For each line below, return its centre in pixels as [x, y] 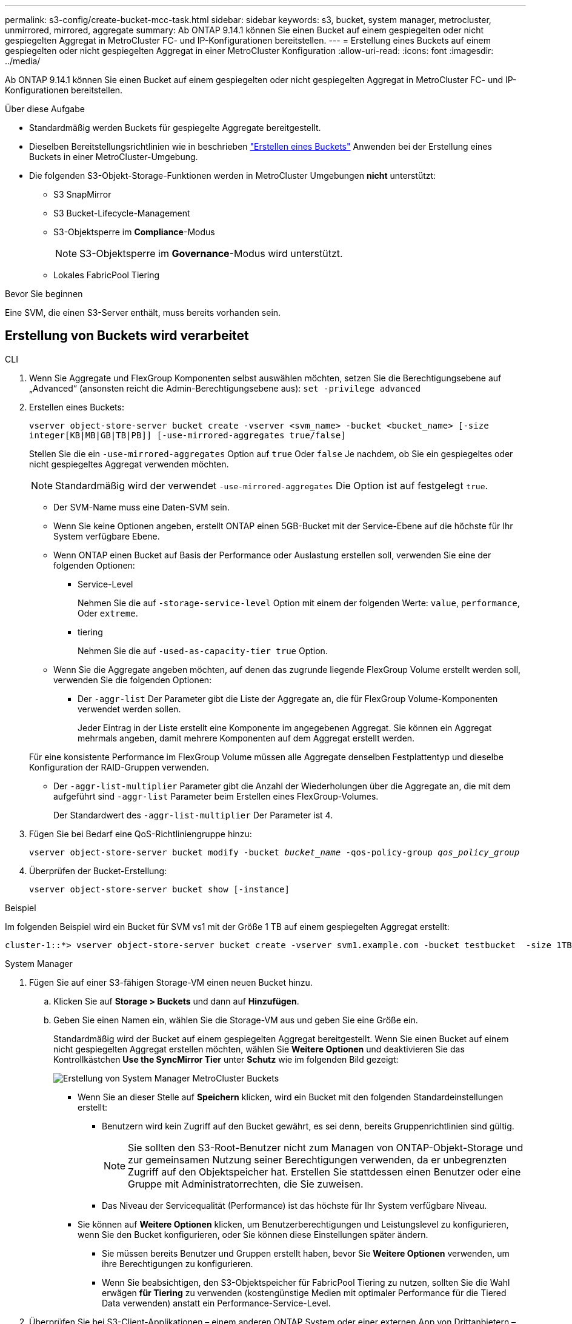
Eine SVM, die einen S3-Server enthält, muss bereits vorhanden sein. [143, 313]
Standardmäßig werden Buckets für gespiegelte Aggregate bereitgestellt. [175, 128]
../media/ [23, 61]
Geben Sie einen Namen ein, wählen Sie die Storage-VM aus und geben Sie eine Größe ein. [236, 1020]
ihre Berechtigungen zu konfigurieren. [178, 1263]
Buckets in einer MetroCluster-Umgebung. [114, 157]
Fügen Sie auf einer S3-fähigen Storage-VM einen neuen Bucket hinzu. [171, 982]
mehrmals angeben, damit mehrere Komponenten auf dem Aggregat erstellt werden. [246, 738]
